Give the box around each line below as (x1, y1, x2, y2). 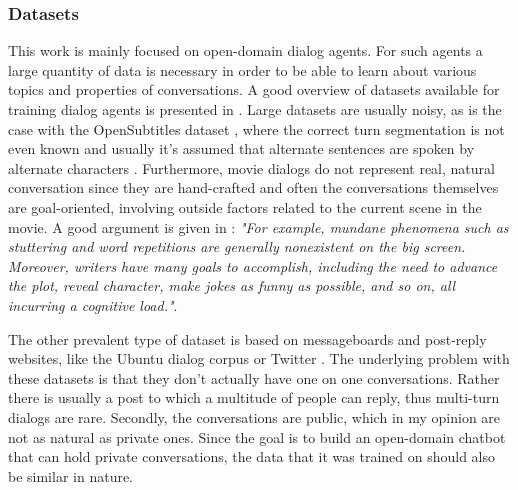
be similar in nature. (8, 465, 134, 486)
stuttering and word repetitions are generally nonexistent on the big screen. (8, 236, 466, 257)
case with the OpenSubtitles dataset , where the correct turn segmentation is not (8, 118, 505, 139)
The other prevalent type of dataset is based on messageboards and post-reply (8, 328, 487, 349)
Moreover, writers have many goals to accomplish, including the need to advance (8, 255, 498, 276)
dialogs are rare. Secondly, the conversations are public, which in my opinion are (8, 406, 501, 427)
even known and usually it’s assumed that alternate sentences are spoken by (8, 138, 475, 159)
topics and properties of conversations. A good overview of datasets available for (8, 79, 500, 100)
